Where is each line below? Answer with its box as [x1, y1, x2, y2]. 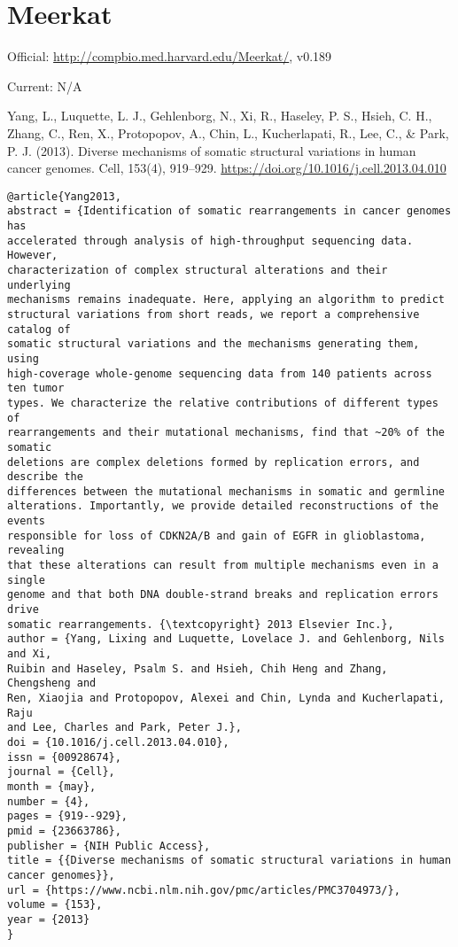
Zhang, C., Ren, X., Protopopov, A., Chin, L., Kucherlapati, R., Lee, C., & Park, [7, 123, 449, 142]
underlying [7, 278, 71, 291]
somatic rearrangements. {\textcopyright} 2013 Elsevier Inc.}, [7, 617, 394, 631]
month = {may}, [7, 780, 97, 793]
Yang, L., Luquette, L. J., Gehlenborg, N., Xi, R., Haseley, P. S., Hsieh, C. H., [7, 106, 432, 125]
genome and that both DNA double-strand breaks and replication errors [7, 588, 439, 602]
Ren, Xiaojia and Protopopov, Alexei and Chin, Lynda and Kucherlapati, [7, 692, 445, 704]
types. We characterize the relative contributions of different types [7, 396, 439, 409]
